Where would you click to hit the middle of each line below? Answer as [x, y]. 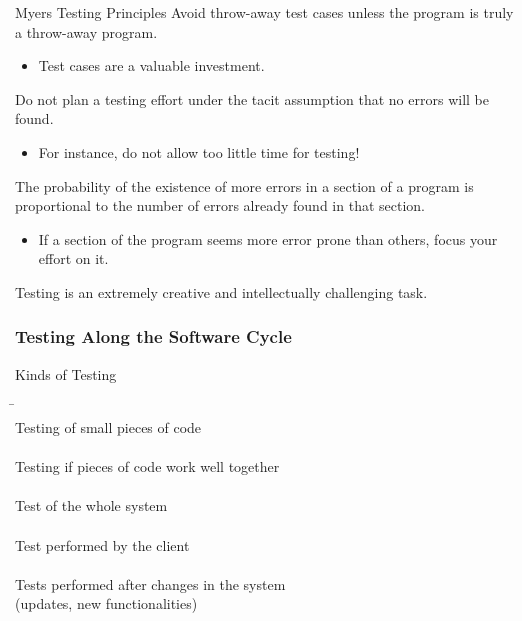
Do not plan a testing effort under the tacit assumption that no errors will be [252, 98]
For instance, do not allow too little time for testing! [199, 151]
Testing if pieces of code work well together [147, 466]
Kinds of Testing [66, 373]
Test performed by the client [102, 544]
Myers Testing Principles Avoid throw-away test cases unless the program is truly [264, 12]
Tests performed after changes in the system [150, 583]
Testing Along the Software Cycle [153, 336]
